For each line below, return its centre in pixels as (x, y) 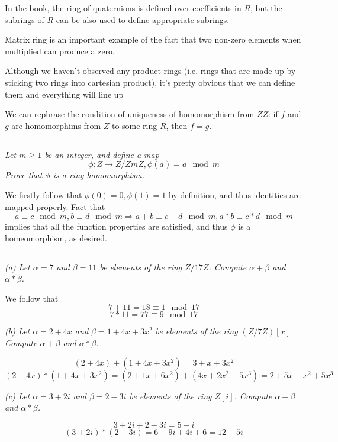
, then (177, 125)
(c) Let (17, 396)
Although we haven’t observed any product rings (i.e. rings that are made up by (150, 71)
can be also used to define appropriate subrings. (143, 19)
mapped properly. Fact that (55, 206)
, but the (266, 8)
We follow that (32, 298)
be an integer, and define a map (102, 154)
